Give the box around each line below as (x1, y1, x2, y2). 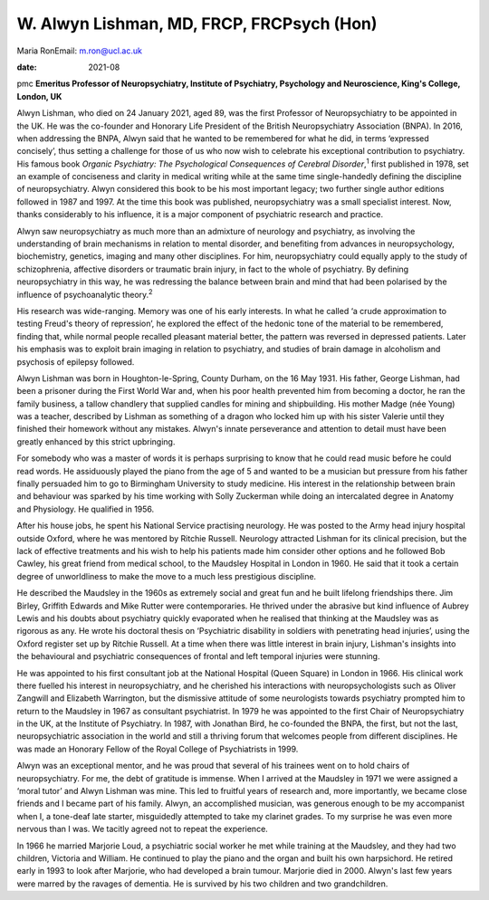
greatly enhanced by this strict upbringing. (16, 436, 176, 447)
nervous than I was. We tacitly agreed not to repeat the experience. (16, 824, 269, 835)
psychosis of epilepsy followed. (16, 356, 135, 367)
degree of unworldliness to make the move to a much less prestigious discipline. (16, 570, 317, 581)
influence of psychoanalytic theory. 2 (16, 287, 153, 300)
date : (16, 62, 37, 72)
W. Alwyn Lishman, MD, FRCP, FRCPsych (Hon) (16, 14, 378, 34)
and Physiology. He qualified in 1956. (16, 503, 155, 514)
